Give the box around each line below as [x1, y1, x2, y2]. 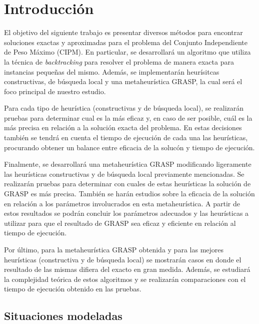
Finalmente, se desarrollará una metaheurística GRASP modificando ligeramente [4, 159, 251, 169]
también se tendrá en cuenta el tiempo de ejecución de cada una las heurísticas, [4, 132, 248, 143]
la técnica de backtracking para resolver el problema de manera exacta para [4, 56, 234, 67]
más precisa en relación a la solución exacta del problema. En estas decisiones [4, 122, 242, 133]
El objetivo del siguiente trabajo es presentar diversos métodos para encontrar [4, 27, 243, 38]
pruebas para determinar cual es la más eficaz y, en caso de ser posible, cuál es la [4, 112, 252, 123]
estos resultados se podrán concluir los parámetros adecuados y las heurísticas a [4, 208, 249, 218]
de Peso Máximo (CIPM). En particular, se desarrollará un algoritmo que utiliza [4, 47, 251, 57]
